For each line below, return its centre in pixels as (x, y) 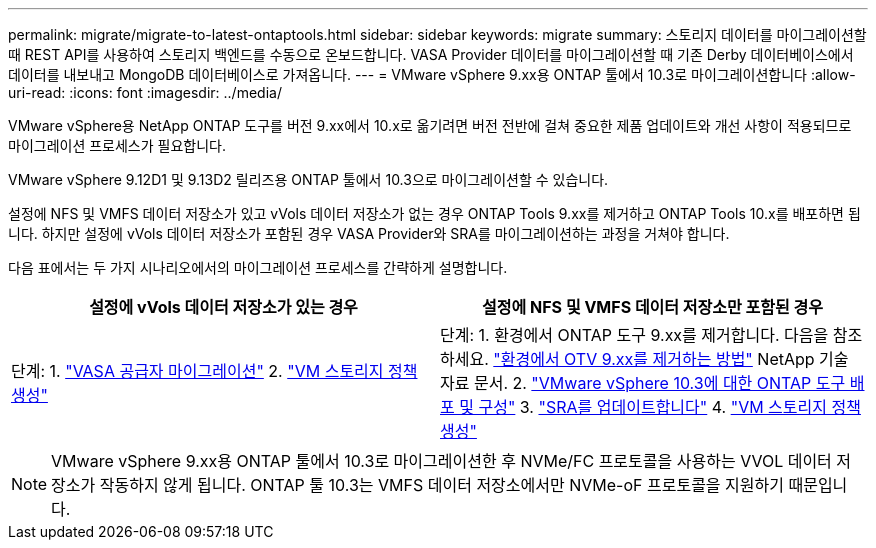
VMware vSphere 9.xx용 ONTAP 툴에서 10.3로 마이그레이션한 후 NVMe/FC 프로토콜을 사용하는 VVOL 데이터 (441, 461)
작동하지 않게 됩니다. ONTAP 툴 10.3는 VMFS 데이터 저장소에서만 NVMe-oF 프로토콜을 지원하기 (441, 485)
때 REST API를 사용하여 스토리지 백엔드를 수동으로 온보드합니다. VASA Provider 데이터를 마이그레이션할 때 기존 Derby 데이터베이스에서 (431, 54)
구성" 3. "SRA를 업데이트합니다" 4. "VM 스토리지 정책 (669, 407)
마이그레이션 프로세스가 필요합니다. (117, 145)
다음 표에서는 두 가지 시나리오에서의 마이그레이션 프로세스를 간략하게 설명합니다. (258, 267)
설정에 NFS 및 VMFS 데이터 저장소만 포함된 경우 (652, 307)
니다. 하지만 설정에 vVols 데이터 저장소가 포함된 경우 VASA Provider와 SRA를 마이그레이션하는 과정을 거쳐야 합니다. (369, 233)
